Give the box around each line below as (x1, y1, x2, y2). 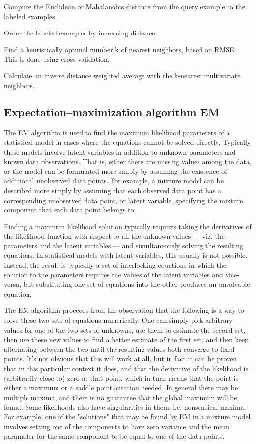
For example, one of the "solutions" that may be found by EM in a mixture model (4, 411, 251, 421)
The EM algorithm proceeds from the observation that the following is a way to (4, 305, 244, 315)
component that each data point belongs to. (4, 205, 136, 215)
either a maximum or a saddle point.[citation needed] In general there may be (4, 382, 238, 393)
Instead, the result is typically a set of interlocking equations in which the (4, 260, 226, 270)
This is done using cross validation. (4, 54, 110, 64)
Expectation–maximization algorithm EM (4, 104, 220, 119)
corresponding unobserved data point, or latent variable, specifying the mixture (4, 195, 243, 205)
